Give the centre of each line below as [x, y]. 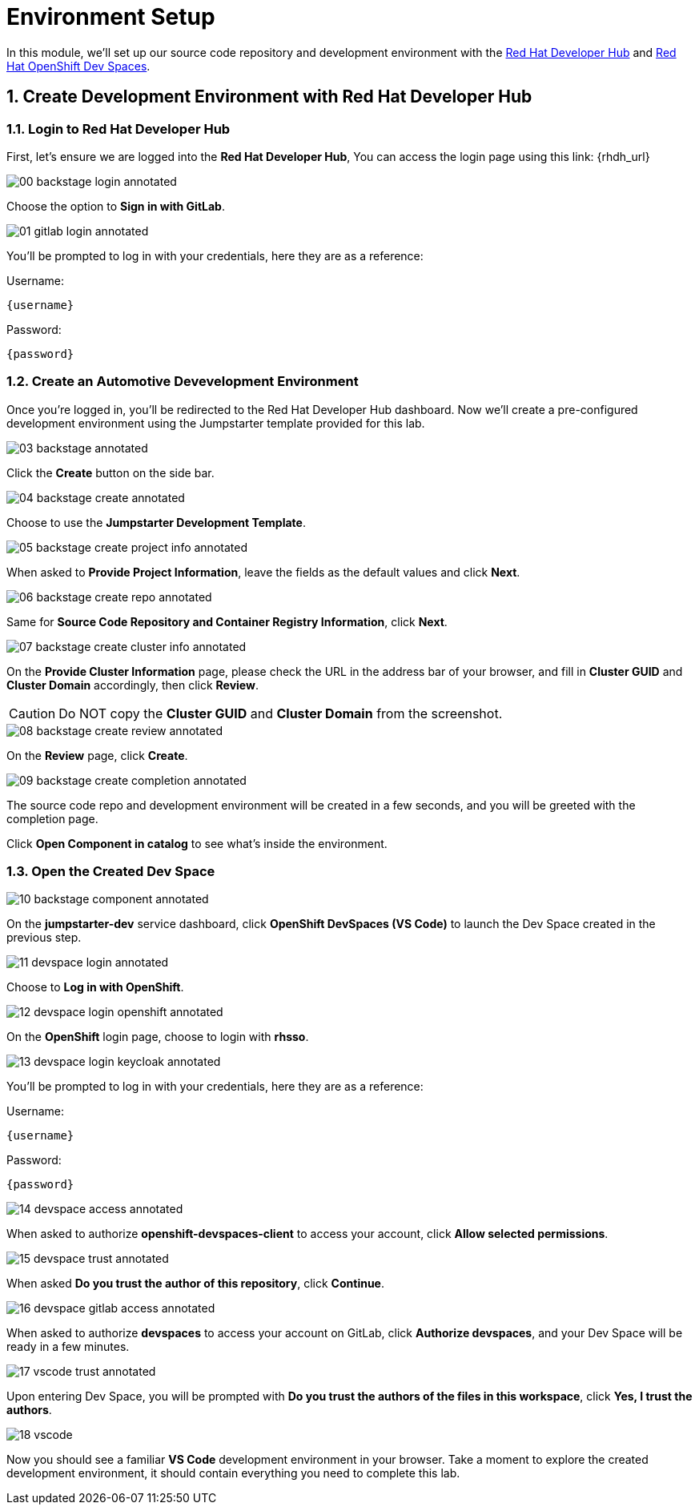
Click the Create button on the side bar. [110, 472]
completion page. [52, 818]
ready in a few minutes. [68, 1347]
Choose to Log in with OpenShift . [95, 987]
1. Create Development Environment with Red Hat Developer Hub [269, 97]
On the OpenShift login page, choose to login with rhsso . [158, 1037]
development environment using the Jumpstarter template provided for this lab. [216, 423]
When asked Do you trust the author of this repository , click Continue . [195, 1284]
